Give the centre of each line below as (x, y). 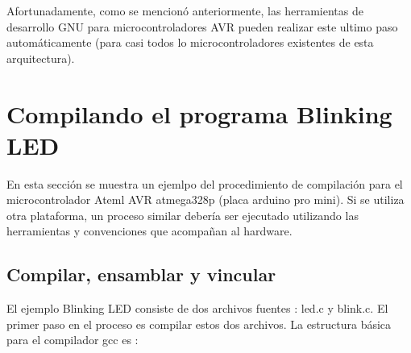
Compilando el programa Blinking (199, 113)
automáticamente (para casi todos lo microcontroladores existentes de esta (190, 42)
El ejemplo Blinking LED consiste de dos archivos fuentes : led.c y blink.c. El (197, 308)
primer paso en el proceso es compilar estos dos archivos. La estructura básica (199, 324)
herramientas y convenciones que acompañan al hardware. (149, 231)
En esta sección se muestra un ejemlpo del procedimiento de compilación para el (205, 183)
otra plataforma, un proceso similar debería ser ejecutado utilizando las (183, 215)
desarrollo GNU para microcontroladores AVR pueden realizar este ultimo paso (202, 26)
